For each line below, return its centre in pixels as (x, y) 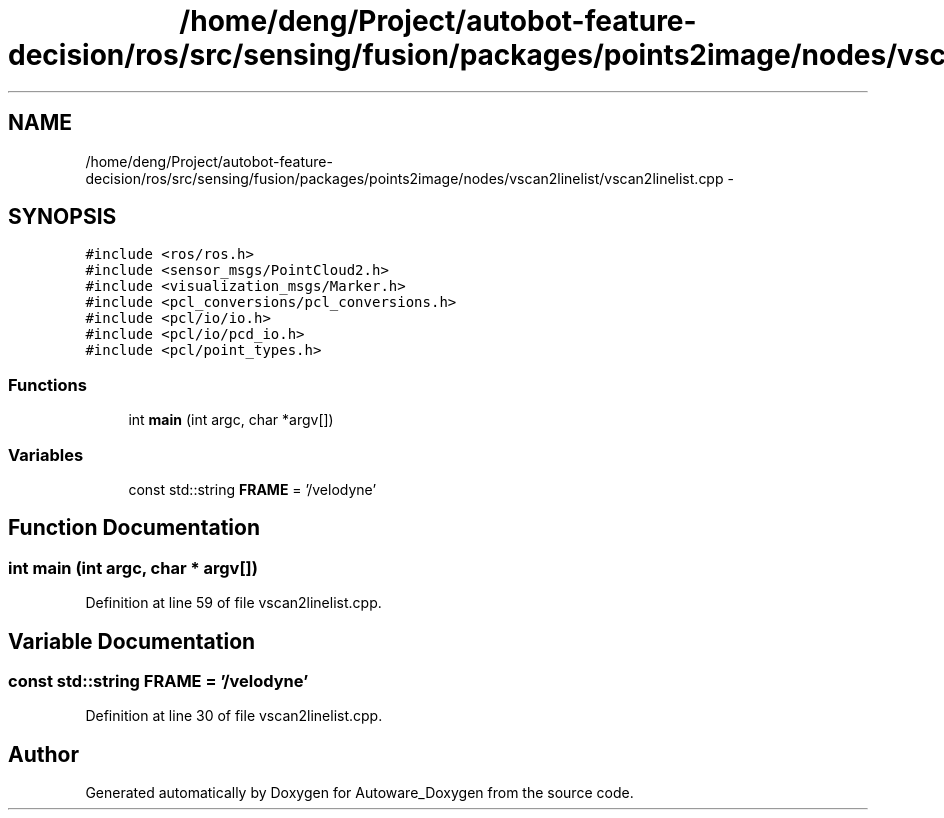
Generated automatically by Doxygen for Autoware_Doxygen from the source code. (359, 793)
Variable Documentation (132, 641)
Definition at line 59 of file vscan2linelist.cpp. (233, 603)
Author (43, 754)
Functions (47, 384)
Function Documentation (134, 528)
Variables (46, 454)
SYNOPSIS (62, 217)
